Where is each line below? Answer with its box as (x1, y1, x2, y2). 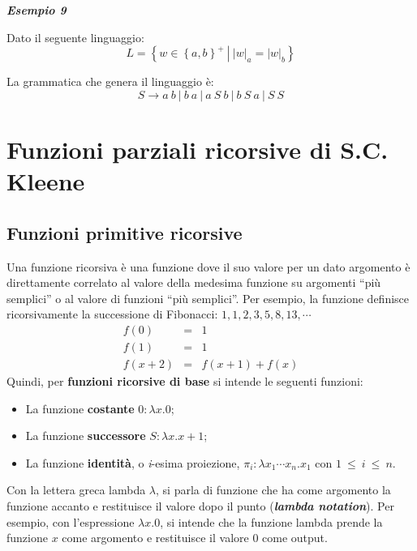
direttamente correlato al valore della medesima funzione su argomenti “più (6, 274, 381, 291)
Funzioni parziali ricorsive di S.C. (6, 132, 389, 165)
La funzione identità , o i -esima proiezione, (25, 454, 240, 471)
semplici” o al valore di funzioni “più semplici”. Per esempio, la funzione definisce (6, 289, 410, 306)
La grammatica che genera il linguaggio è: (6, 73, 214, 90)
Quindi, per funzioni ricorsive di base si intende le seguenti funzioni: (6, 373, 363, 390)
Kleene (6, 164, 85, 198)
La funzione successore (25, 427, 146, 444)
